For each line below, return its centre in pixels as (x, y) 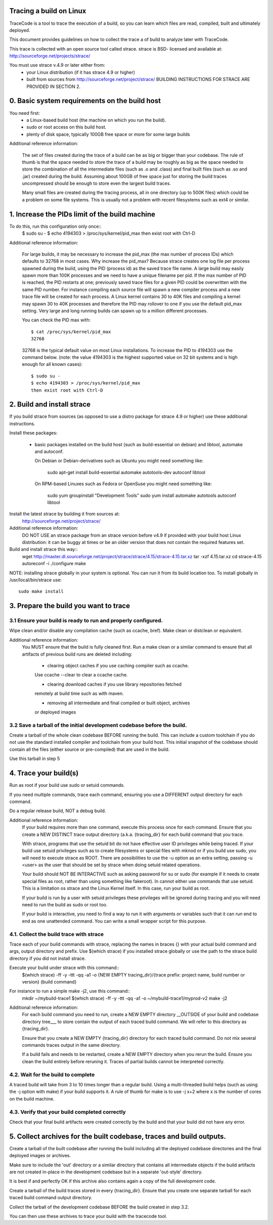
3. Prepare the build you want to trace (70, 606)
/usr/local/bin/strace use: (36, 580)
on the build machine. (32, 1099)
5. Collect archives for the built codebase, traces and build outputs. (118, 1136)
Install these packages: (33, 433)
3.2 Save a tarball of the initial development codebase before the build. (98, 725)
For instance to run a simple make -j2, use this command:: (70, 991)
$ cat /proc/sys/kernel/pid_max (71, 332)
